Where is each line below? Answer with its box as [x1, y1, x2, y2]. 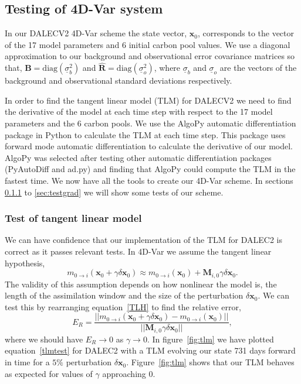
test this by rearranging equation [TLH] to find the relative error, [5, 300, 241, 313]
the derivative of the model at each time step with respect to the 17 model [5, 105, 273, 118]
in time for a [5, 356, 50, 368]
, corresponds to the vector [198, 27, 295, 39]
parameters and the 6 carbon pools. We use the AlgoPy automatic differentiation [5, 116, 296, 129]
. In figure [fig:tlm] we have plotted [147, 332, 274, 345]
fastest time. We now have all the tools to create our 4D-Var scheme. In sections [5, 174, 293, 186]
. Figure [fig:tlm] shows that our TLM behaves [126, 356, 295, 368]
